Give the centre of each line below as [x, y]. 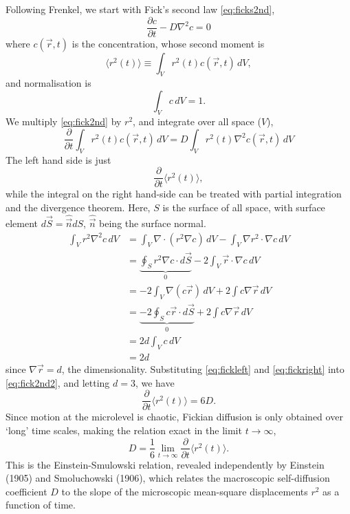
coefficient [26, 491]
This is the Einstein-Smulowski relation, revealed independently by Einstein [165, 464]
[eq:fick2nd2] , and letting [58, 382]
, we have [155, 382]
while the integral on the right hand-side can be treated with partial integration [174, 194]
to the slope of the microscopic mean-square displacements [185, 491]
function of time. [41, 505]
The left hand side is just [58, 159]
